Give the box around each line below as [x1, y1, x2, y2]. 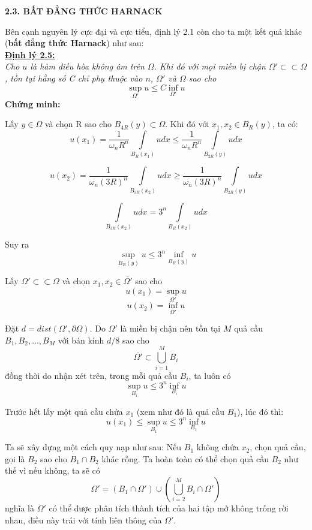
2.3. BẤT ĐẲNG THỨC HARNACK [5, 5, 163, 17]
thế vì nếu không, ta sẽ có [5, 464, 100, 477]
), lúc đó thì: [237, 405, 284, 417]
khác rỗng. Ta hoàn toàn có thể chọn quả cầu [101, 452, 269, 465]
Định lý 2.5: [5, 48, 55, 61]
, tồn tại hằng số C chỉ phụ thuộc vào [5, 71, 143, 84]
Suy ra [5, 237, 29, 250]
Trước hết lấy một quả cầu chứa [5, 405, 123, 417]
